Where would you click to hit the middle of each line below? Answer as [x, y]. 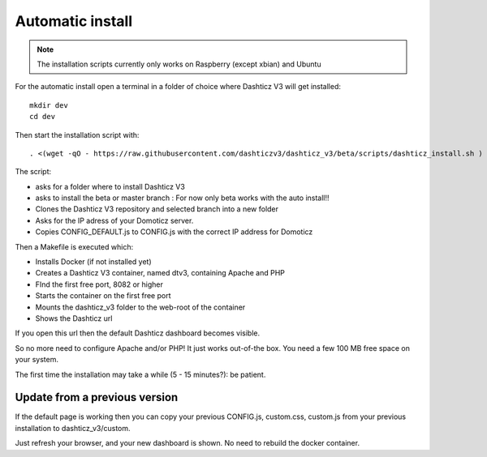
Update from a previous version [97, 397]
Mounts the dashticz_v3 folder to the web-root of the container [140, 307]
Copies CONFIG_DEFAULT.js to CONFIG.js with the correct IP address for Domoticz [174, 232]
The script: [33, 172]
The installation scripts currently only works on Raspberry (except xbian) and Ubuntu [179, 64]
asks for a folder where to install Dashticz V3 [110, 186]
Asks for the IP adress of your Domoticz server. [114, 220]
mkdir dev [49, 105]
